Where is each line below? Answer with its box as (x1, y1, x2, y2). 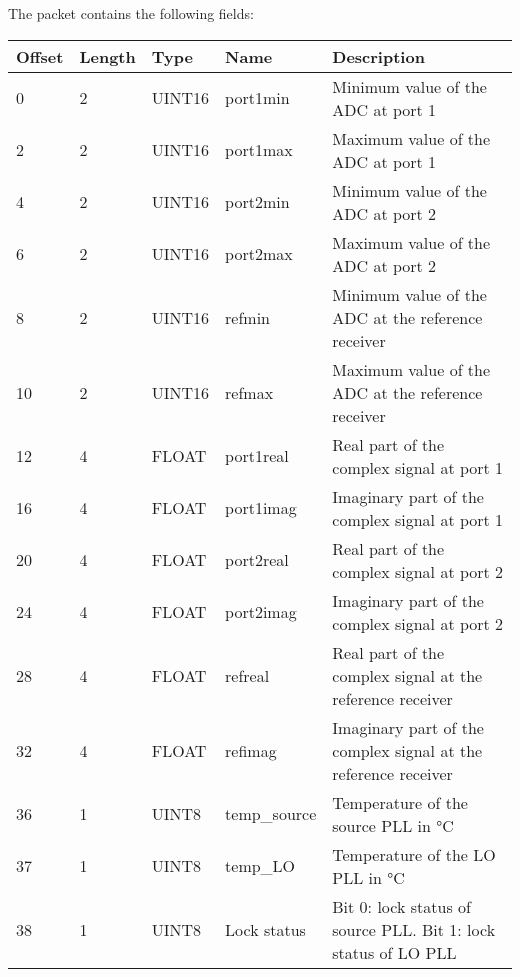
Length (79, 44, 136, 68)
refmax (225, 380, 274, 404)
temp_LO (225, 854, 296, 878)
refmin (225, 305, 271, 329)
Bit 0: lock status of (332, 894, 471, 918)
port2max (225, 242, 293, 266)
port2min (225, 190, 290, 214)
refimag (225, 738, 277, 762)
